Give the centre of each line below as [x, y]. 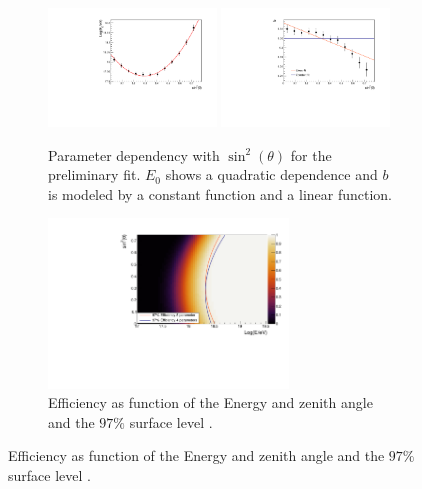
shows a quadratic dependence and [271, 174]
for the [311, 154]
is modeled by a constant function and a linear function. [220, 193]
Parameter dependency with [134, 154]
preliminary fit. [94, 174]
